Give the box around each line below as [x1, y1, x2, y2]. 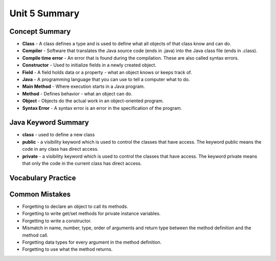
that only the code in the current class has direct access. [22, 160, 142, 167]
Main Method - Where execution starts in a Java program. [22, 83, 145, 89]
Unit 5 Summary [9, 8, 80, 19]
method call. [22, 232, 49, 238]
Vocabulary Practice [9, 174, 76, 182]
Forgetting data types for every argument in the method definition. [22, 239, 162, 245]
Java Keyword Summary [9, 118, 89, 127]
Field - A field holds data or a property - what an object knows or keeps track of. [22, 69, 192, 75]
